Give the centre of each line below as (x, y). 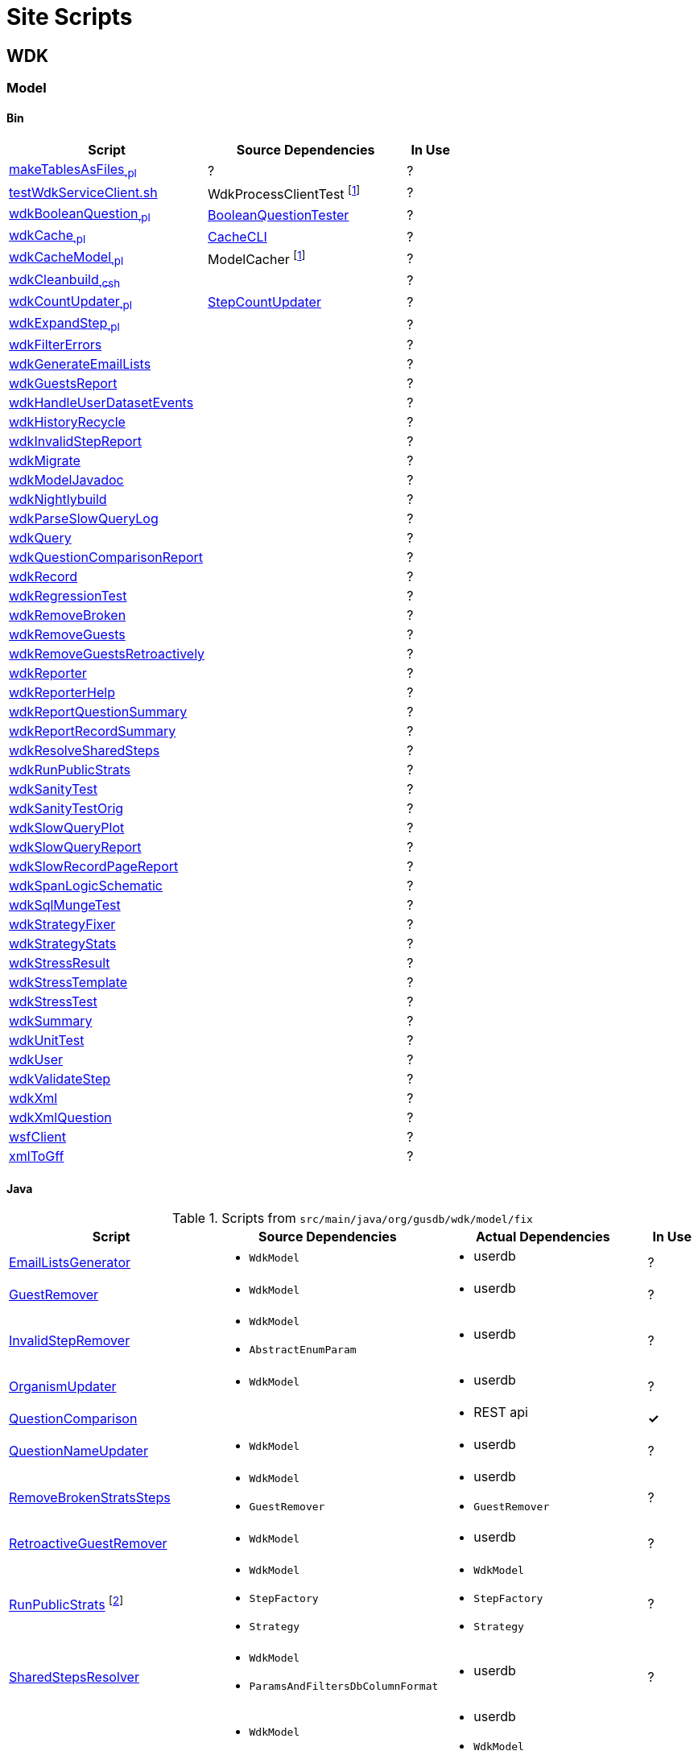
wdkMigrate (45, 461)
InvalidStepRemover (70, 1341)
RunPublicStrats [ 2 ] (66, 1604)
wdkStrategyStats (63, 944)
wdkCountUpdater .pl (70, 302)
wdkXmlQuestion (60, 1118)
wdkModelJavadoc (66, 480)
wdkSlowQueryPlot (67, 828)
